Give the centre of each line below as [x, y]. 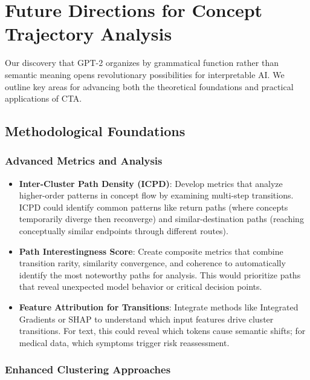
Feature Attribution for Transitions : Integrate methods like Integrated [159, 307]
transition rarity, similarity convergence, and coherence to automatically [152, 263]
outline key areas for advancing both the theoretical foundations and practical [149, 86]
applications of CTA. [44, 98]
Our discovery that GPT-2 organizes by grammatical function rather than [142, 63]
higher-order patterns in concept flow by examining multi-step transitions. [156, 195]
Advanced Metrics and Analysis [84, 161]
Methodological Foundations [95, 131]
